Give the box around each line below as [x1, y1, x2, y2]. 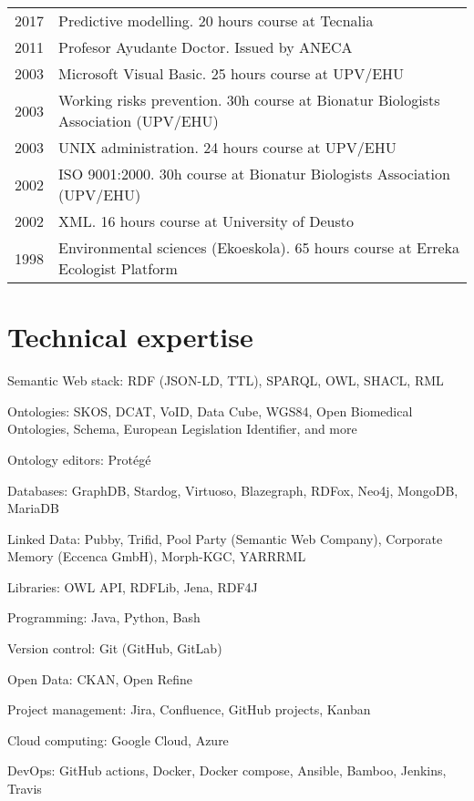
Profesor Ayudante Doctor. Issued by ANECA [58, 36, 353, 57]
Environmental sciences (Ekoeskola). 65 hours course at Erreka [58, 237, 460, 258]
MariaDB [7, 498, 59, 518]
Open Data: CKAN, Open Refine [7, 669, 193, 688]
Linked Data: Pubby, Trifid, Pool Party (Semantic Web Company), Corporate [7, 529, 443, 548]
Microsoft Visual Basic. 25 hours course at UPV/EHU [58, 63, 405, 84]
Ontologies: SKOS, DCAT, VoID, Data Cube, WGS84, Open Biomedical [7, 401, 413, 420]
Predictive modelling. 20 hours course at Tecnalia [58, 10, 374, 31]
